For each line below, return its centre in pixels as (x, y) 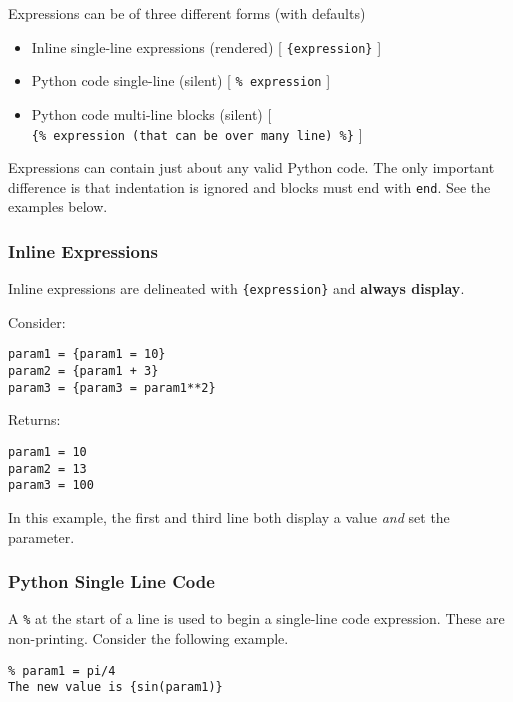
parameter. (41, 536)
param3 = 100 (51, 485)
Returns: (34, 419)
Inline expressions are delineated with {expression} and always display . (236, 288)
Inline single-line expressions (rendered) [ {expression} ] (206, 46)
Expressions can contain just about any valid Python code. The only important (251, 167)
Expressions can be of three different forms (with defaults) (187, 13)
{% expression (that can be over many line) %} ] (197, 133)
